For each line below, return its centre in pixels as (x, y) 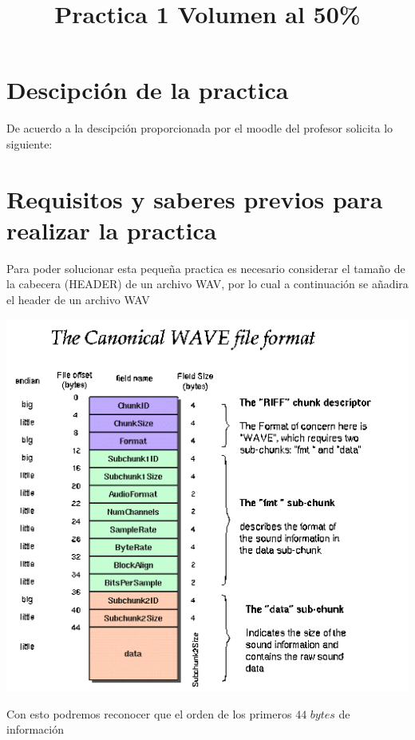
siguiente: (30, 143)
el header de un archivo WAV (78, 299)
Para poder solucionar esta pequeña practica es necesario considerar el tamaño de (206, 268)
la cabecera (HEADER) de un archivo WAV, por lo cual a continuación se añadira (207, 284)
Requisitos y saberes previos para (195, 198)
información (36, 729)
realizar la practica (112, 230)
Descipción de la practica (148, 90)
